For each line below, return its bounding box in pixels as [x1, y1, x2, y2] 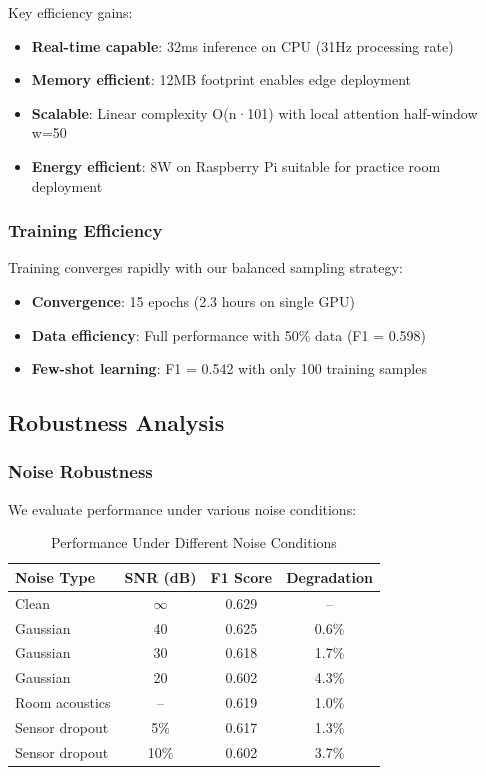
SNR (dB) [124, 566, 197, 587]
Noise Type [15, 566, 96, 587]
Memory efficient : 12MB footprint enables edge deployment [31, 69, 412, 90]
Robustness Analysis [8, 407, 225, 438]
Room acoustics [15, 692, 111, 713]
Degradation [286, 566, 373, 587]
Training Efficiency [8, 218, 163, 243]
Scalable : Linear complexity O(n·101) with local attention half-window [31, 102, 478, 123]
